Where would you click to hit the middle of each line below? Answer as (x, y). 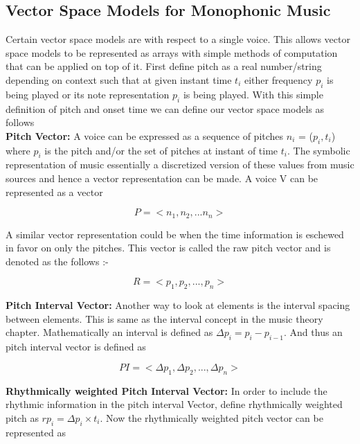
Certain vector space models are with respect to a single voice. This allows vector (178, 39)
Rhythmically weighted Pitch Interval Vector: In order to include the (166, 390)
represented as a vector (54, 192)
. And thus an (313, 332)
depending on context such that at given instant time (119, 79)
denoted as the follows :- (57, 261)
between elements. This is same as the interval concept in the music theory (164, 318)
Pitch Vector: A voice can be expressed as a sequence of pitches (145, 135)
